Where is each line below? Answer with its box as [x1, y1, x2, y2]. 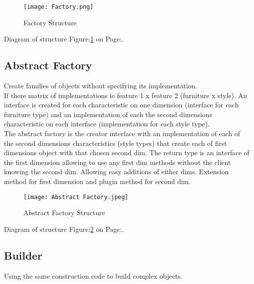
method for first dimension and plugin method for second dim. [4, 176, 191, 186]
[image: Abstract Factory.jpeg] [23, 193, 128, 201]
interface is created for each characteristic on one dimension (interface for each [4, 100, 239, 110]
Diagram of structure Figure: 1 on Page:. [4, 34, 124, 44]
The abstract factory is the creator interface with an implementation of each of [4, 128, 240, 139]
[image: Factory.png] [23, 3, 94, 10]
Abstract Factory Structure [23, 207, 105, 218]
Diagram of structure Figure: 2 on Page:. [4, 223, 124, 234]
